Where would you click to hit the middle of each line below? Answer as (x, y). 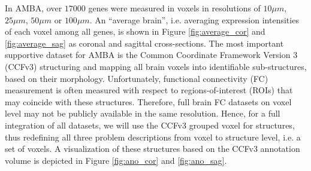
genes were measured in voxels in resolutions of (174, 8)
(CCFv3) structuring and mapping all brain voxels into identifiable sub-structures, (156, 66)
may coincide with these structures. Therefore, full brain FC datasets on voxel (148, 101)
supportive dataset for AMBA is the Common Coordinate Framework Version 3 (151, 55)
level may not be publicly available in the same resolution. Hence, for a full (143, 113)
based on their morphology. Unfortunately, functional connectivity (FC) (137, 78)
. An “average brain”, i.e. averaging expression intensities (194, 19)
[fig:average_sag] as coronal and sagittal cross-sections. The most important (144, 43)
